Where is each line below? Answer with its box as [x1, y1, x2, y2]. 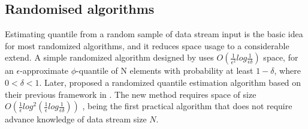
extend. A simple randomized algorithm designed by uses [5, 51, 214, 64]
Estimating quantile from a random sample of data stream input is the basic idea [5, 28, 303, 40]
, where [274, 64, 301, 77]
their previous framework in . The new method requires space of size [5, 88, 256, 100]
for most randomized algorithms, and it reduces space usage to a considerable [5, 39, 289, 52]
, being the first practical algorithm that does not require [82, 100, 292, 112]
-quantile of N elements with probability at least [76, 64, 253, 77]
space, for [263, 51, 298, 64]
